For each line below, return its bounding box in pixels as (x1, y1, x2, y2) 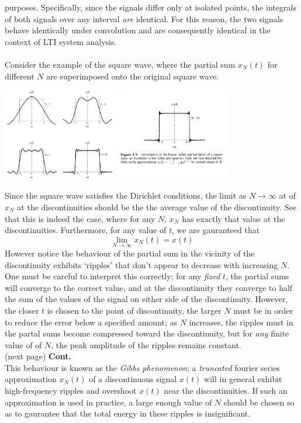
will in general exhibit (204, 373, 282, 385)
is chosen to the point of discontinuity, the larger (47, 304, 222, 316)
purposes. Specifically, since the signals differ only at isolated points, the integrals (5, 1, 296, 13)
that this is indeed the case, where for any (5, 212, 155, 224)
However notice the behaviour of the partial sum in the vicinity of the (5, 247, 255, 259)
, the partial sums (226, 270, 289, 282)
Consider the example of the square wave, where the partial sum (5, 58, 236, 70)
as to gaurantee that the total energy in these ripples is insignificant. (5, 407, 251, 419)
